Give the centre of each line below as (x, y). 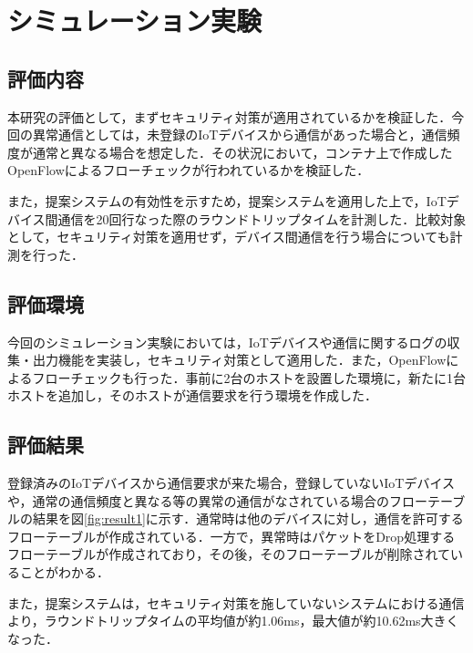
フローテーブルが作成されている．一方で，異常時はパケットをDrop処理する (231, 536)
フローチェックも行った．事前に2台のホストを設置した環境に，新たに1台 (249, 377)
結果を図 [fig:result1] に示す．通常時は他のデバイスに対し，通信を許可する (248, 518)
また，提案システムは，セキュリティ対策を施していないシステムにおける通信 (236, 602)
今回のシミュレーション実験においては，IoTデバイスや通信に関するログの (227, 342)
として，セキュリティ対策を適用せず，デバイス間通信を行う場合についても (229, 237)
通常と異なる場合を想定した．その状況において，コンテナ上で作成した (242, 152)
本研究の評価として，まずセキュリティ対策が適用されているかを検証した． (230, 116)
